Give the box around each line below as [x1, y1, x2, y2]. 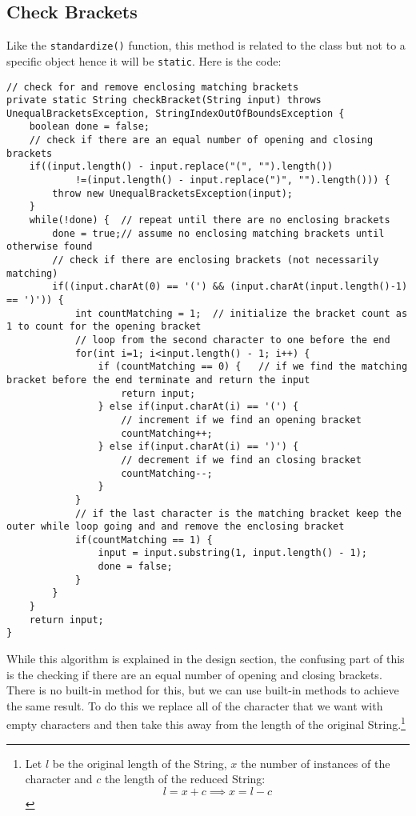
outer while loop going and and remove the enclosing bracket [6, 521, 345, 533]
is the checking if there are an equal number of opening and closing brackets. [6, 666, 382, 682]
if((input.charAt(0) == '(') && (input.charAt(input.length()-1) [52, 281, 408, 293]
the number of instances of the [240, 754, 390, 771]
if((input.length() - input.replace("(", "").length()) [29, 161, 334, 173]
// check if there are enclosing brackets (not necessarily [52, 254, 379, 266]
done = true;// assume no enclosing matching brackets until [52, 227, 385, 239]
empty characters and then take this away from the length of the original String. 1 [6, 714, 406, 733]
